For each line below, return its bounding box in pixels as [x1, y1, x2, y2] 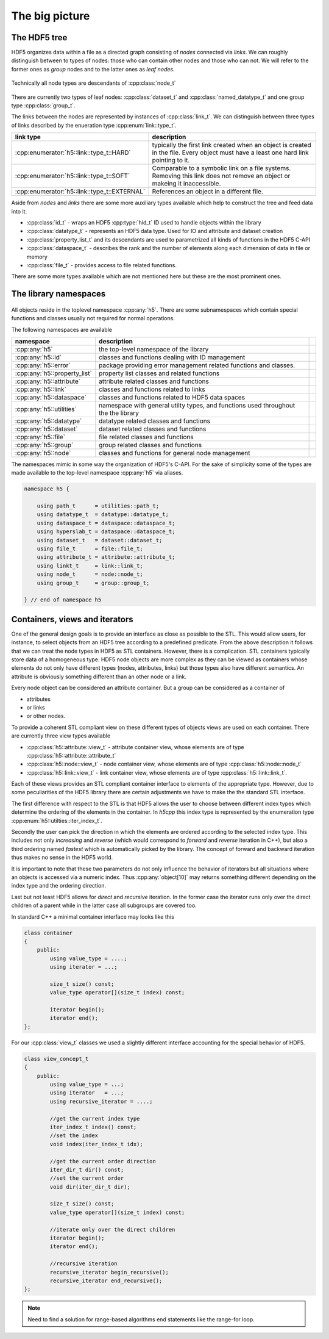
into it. [11, 207, 27, 215]
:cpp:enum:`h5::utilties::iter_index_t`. [11, 817, 103, 824]
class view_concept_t [24, 1055, 89, 1062]
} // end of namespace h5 [24, 597, 102, 603]
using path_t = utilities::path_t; [37, 503, 160, 509]
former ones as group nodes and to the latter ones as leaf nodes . [11, 65, 175, 73]
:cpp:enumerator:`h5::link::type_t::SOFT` [15, 171, 130, 180]
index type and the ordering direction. [11, 882, 107, 889]
